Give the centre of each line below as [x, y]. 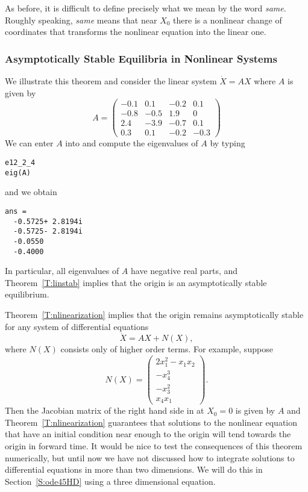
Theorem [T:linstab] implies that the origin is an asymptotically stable [136, 282]
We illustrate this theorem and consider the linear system [111, 81]
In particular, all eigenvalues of [62, 271]
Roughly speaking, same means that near [81, 20]
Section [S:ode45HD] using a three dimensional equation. [110, 481]
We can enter [29, 143]
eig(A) [18, 173]
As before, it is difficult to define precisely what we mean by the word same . [146, 8]
